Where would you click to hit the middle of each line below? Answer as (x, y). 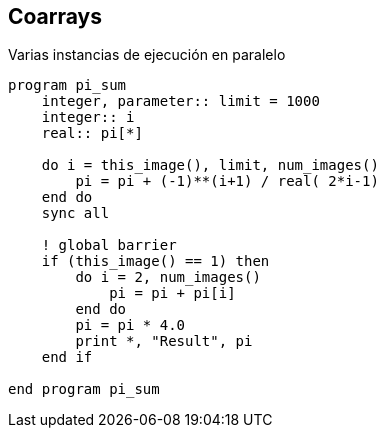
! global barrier (109, 245)
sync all (75, 213)
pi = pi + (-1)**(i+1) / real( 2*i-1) (227, 181)
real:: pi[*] (92, 133)
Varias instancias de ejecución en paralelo (147, 55)
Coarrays (55, 16)
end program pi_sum (84, 389)
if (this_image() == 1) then (155, 261)
